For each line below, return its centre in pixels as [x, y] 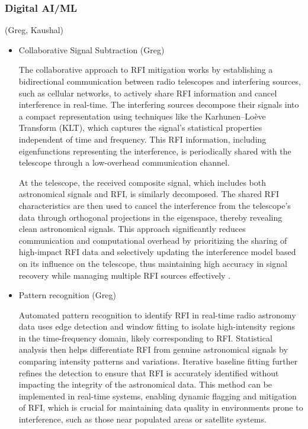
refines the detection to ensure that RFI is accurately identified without [149, 372]
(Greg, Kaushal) [34, 30]
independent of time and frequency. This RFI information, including [142, 139]
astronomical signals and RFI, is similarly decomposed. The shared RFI [149, 194]
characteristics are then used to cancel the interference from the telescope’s [155, 205]
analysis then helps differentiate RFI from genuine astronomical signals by [153, 349]
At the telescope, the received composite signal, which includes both [142, 182]
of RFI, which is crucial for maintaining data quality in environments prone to [161, 407]
